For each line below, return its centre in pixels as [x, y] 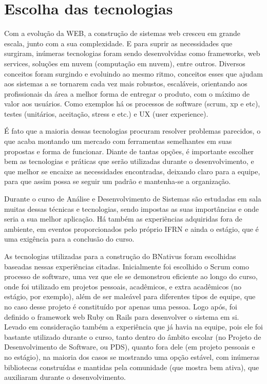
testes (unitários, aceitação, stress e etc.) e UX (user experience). [106, 113]
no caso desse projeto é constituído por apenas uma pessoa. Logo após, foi [121, 306]
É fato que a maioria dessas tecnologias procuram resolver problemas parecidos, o [132, 131]
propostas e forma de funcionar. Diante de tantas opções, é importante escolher [129, 151]
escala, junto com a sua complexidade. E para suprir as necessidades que [118, 43]
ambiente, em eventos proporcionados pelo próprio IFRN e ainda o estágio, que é [131, 228]
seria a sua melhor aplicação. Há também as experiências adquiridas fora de [123, 219]
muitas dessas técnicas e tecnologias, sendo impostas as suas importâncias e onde [132, 208]
